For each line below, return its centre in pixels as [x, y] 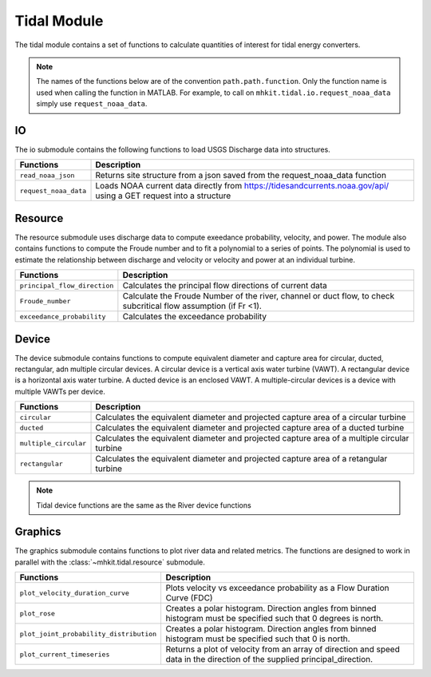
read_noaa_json [47, 175]
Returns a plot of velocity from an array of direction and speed [283, 649]
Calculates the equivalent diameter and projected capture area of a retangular [241, 459]
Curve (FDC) [189, 598]
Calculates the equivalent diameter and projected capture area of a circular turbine [251, 418]
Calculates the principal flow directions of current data [225, 286]
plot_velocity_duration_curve [74, 593]
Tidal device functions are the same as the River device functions [144, 505]
